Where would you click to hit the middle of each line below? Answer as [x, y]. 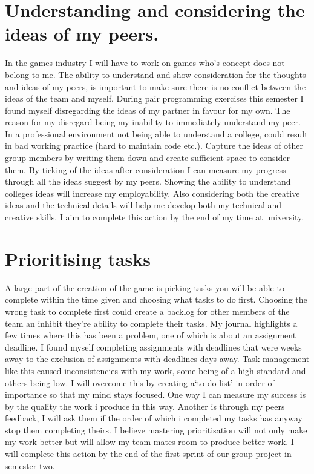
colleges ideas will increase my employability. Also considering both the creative [152, 193]
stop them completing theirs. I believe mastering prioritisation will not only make [156, 430]
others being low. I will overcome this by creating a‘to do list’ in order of [140, 382]
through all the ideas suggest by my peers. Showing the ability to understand [148, 181]
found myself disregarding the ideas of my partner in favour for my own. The [148, 110]
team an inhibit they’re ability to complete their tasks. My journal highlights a [151, 323]
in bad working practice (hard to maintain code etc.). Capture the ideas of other [154, 146]
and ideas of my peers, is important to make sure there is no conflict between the [155, 86]
